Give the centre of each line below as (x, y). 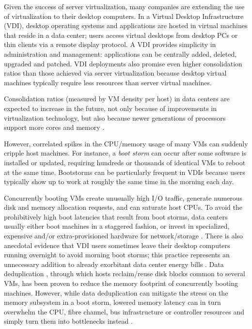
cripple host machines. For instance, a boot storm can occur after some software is (125, 153)
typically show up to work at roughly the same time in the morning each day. (119, 181)
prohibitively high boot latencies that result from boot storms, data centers (116, 216)
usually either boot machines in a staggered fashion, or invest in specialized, (117, 226)
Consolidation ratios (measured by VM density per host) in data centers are (117, 99)
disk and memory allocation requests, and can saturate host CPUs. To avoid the (123, 207)
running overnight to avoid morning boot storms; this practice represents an (117, 255)
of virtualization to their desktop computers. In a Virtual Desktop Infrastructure (124, 16)
